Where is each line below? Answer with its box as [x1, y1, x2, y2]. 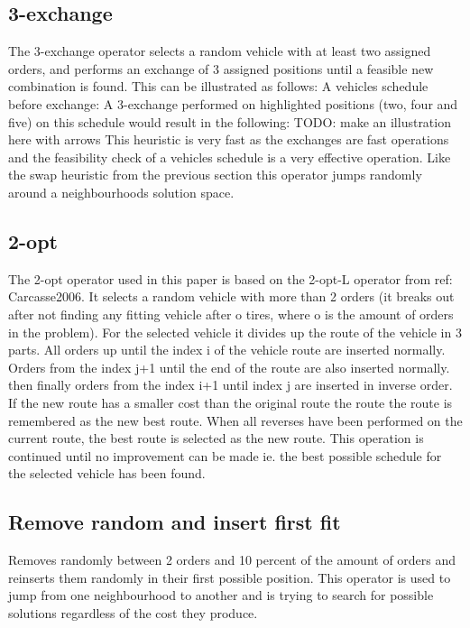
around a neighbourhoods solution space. [8, 182, 235, 201]
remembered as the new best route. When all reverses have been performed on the [8, 411, 463, 429]
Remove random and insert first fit [8, 508, 341, 536]
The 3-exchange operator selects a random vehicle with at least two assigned [8, 42, 431, 60]
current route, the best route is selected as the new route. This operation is [8, 429, 424, 448]
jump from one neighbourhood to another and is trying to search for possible [8, 586, 434, 605]
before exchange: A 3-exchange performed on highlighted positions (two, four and [8, 94, 458, 113]
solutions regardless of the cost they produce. [8, 603, 258, 622]
